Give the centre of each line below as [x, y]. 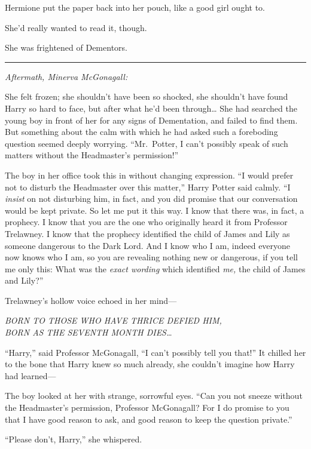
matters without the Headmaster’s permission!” [92, 155]
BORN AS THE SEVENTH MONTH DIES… [89, 332]
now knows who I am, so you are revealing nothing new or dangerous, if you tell [151, 257]
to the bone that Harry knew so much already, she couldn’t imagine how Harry [150, 364]
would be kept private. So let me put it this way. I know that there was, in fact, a [155, 210]
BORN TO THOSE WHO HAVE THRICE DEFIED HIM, [113, 320]
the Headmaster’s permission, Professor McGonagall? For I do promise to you [147, 408]
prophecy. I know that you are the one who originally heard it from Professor [146, 222]
